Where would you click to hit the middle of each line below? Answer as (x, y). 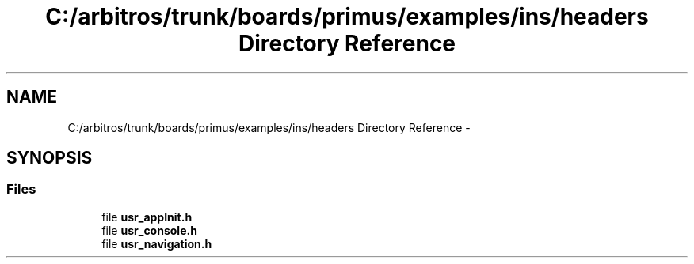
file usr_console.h (149, 230)
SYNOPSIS (50, 158)
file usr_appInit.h (147, 217)
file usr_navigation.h (157, 243)
